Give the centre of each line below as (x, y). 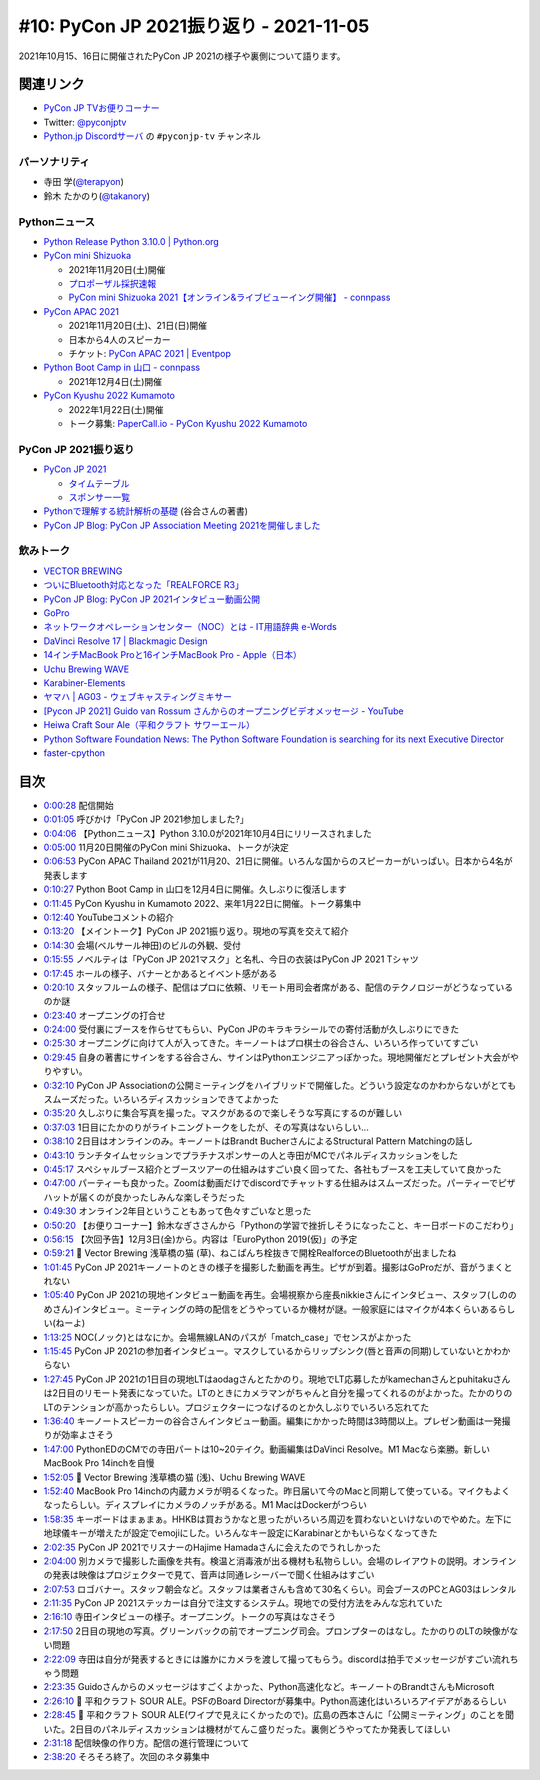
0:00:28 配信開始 (78, 805)
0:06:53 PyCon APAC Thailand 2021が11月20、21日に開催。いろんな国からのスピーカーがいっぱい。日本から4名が (278, 861)
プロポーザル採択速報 (112, 284)
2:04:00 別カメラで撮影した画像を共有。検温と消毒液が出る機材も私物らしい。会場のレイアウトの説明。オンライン (280, 1561)
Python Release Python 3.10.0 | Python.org (131, 241)
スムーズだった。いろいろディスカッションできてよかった (161, 1099)
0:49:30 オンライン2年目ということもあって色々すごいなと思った (177, 1211)
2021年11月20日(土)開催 (117, 269)
